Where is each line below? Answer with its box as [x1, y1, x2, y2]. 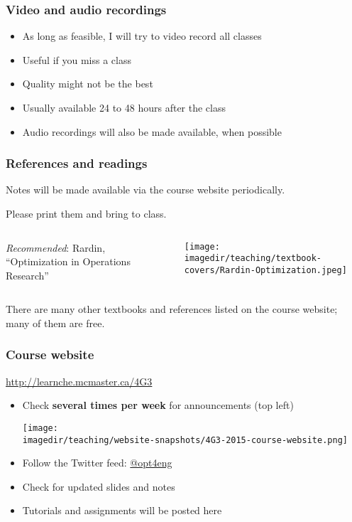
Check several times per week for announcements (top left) [22, 398, 294, 412]
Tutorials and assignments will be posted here [22, 503, 222, 518]
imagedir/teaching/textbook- [184, 253, 322, 264]
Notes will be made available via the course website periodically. [6, 182, 285, 197]
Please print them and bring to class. [6, 206, 167, 220]
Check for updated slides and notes [22, 479, 175, 494]
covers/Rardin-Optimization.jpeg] [184, 265, 347, 275]
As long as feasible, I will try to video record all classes [22, 28, 262, 43]
